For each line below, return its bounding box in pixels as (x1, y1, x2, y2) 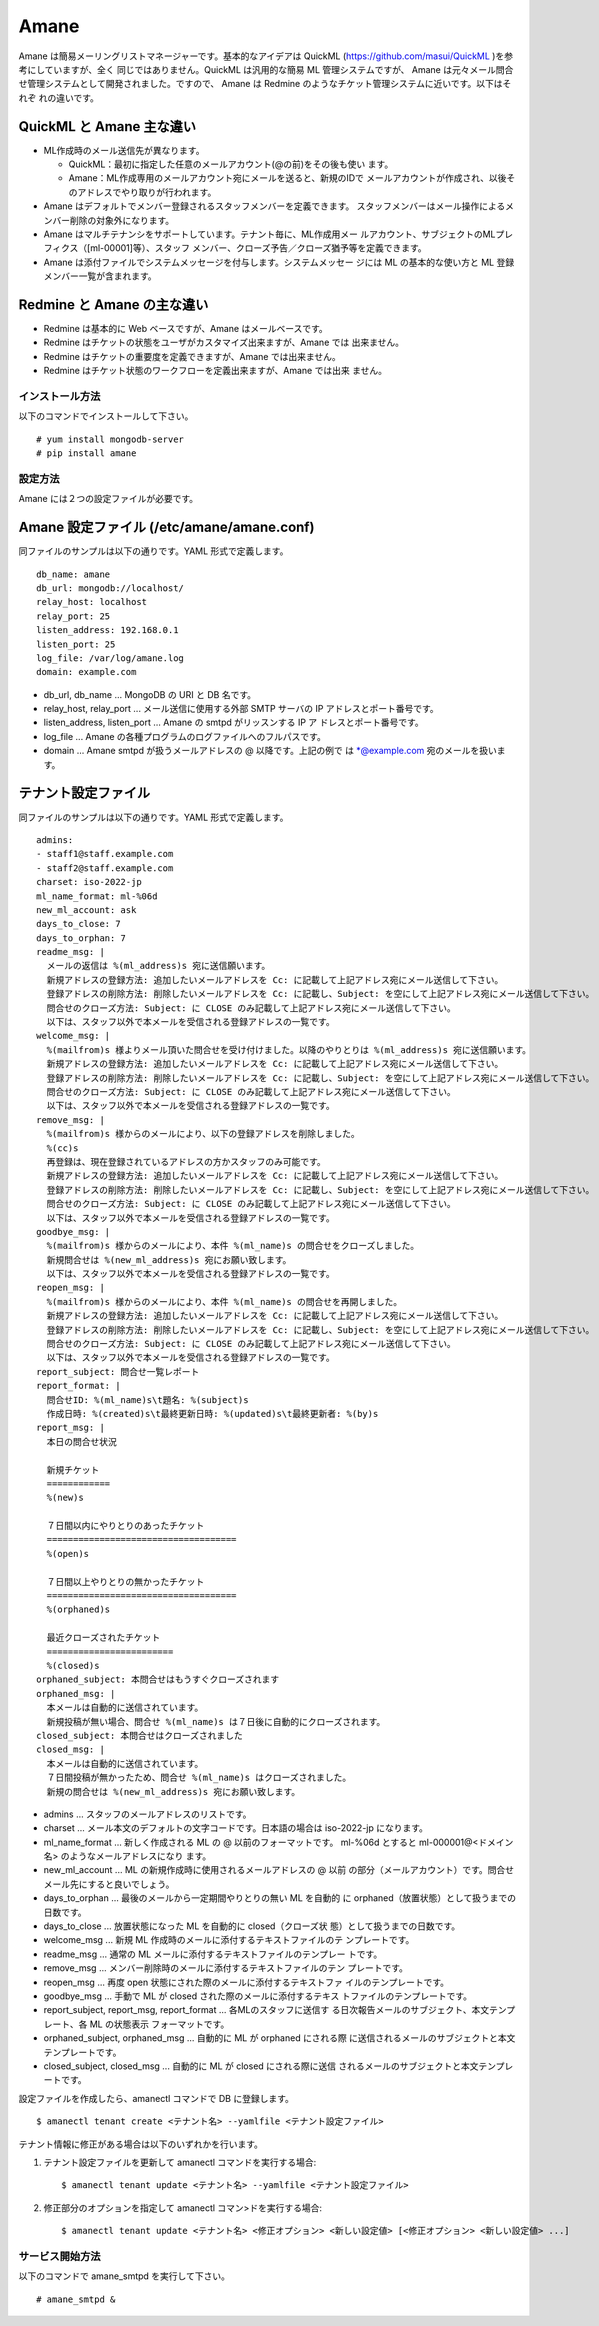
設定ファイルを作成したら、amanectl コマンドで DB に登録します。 (18, 2092, 295, 2104)
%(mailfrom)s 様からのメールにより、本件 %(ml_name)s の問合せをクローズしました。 (46, 1240, 420, 1252)
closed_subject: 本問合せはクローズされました (36, 1730, 244, 1741)
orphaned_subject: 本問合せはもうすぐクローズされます (36, 1674, 280, 1685)
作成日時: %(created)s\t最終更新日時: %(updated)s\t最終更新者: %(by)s (46, 1408, 379, 1419)
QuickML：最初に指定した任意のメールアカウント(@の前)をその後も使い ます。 (68, 158, 394, 170)
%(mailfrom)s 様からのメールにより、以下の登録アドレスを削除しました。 (46, 1128, 360, 1140)
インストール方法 (18, 389, 101, 403)
